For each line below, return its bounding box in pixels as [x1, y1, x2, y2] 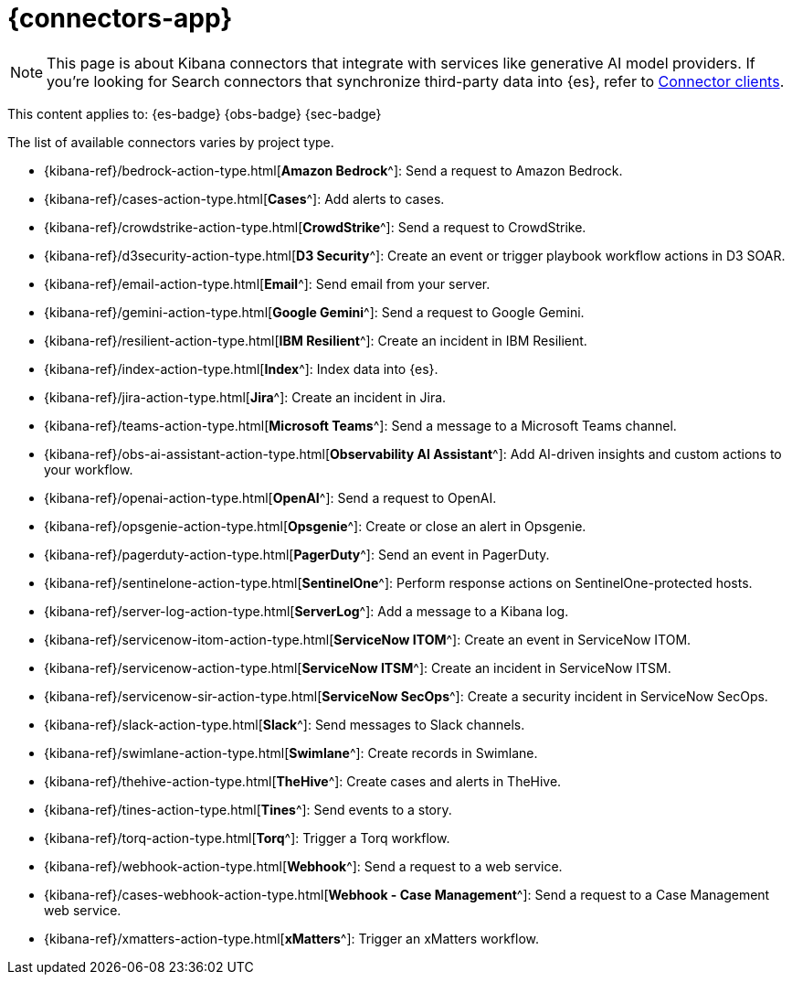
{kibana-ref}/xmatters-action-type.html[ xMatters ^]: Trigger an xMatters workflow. [44, 930, 540, 946]
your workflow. [44, 461, 133, 477]
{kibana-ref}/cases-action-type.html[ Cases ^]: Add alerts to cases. [44, 190, 445, 207]
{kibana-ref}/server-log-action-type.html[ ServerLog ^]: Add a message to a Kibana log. [44, 603, 569, 619]
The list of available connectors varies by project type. [7, 133, 334, 150]
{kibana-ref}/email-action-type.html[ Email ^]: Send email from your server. [44, 275, 491, 292]
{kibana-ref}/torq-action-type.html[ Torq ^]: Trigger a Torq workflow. [44, 829, 450, 846]
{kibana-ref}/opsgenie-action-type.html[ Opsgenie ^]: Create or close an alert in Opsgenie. [44, 518, 586, 534]
